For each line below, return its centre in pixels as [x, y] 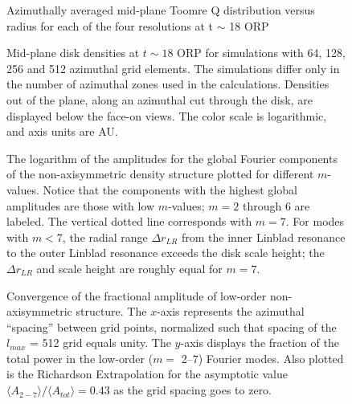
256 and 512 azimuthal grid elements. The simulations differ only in [173, 68]
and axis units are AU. [62, 131]
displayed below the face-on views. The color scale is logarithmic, [167, 115]
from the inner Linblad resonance [263, 237]
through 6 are [276, 205]
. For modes [315, 221]
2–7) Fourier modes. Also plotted [262, 358]
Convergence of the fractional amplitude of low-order [137, 295]
